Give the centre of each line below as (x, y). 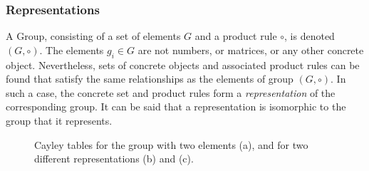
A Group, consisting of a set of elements (93, 36)
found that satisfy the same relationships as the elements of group (150, 79)
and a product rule (236, 36)
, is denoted (310, 36)
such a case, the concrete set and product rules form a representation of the (171, 92)
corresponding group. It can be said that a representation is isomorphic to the (176, 107)
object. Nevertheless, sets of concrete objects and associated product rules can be (183, 64)
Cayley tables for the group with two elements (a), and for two (171, 144)
